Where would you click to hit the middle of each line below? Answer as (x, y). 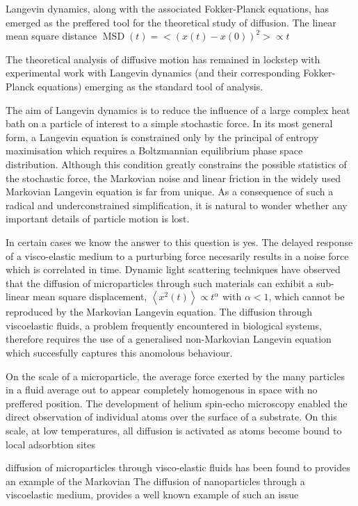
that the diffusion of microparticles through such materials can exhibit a (160, 283)
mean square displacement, (90, 296)
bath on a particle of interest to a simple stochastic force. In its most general (169, 123)
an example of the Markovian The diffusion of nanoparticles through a (155, 481)
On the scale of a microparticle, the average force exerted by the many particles (175, 376)
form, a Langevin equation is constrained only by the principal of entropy (162, 137)
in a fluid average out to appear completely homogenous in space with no (162, 390)
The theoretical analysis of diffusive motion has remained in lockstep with (163, 59)
